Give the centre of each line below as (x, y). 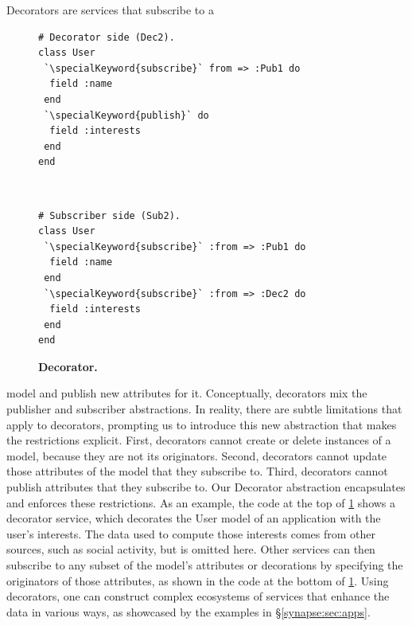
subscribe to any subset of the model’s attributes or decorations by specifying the (205, 565)
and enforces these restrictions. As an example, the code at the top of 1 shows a (201, 502)
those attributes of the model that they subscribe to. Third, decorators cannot (197, 471)
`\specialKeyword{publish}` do (126, 115)
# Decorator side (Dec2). (107, 37)
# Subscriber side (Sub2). (109, 215)
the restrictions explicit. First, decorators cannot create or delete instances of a (199, 440)
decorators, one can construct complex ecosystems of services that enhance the (198, 596)
